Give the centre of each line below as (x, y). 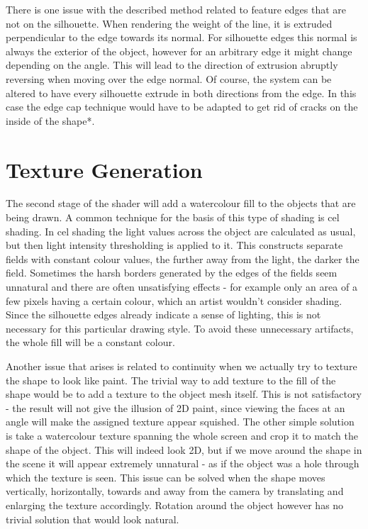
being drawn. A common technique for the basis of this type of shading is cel (173, 217)
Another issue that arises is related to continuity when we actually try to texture (182, 366)
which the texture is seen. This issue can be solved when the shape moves (166, 477)
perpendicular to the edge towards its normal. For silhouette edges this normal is (182, 37)
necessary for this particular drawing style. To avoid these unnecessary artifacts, (180, 328)
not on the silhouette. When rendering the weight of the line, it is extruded (169, 23)
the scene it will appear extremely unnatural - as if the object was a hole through (183, 463)
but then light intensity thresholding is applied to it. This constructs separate (174, 245)
